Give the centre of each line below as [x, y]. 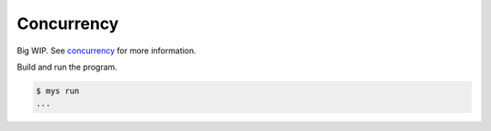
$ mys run [58, 91]
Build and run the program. [67, 67]
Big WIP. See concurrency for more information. [107, 51]
